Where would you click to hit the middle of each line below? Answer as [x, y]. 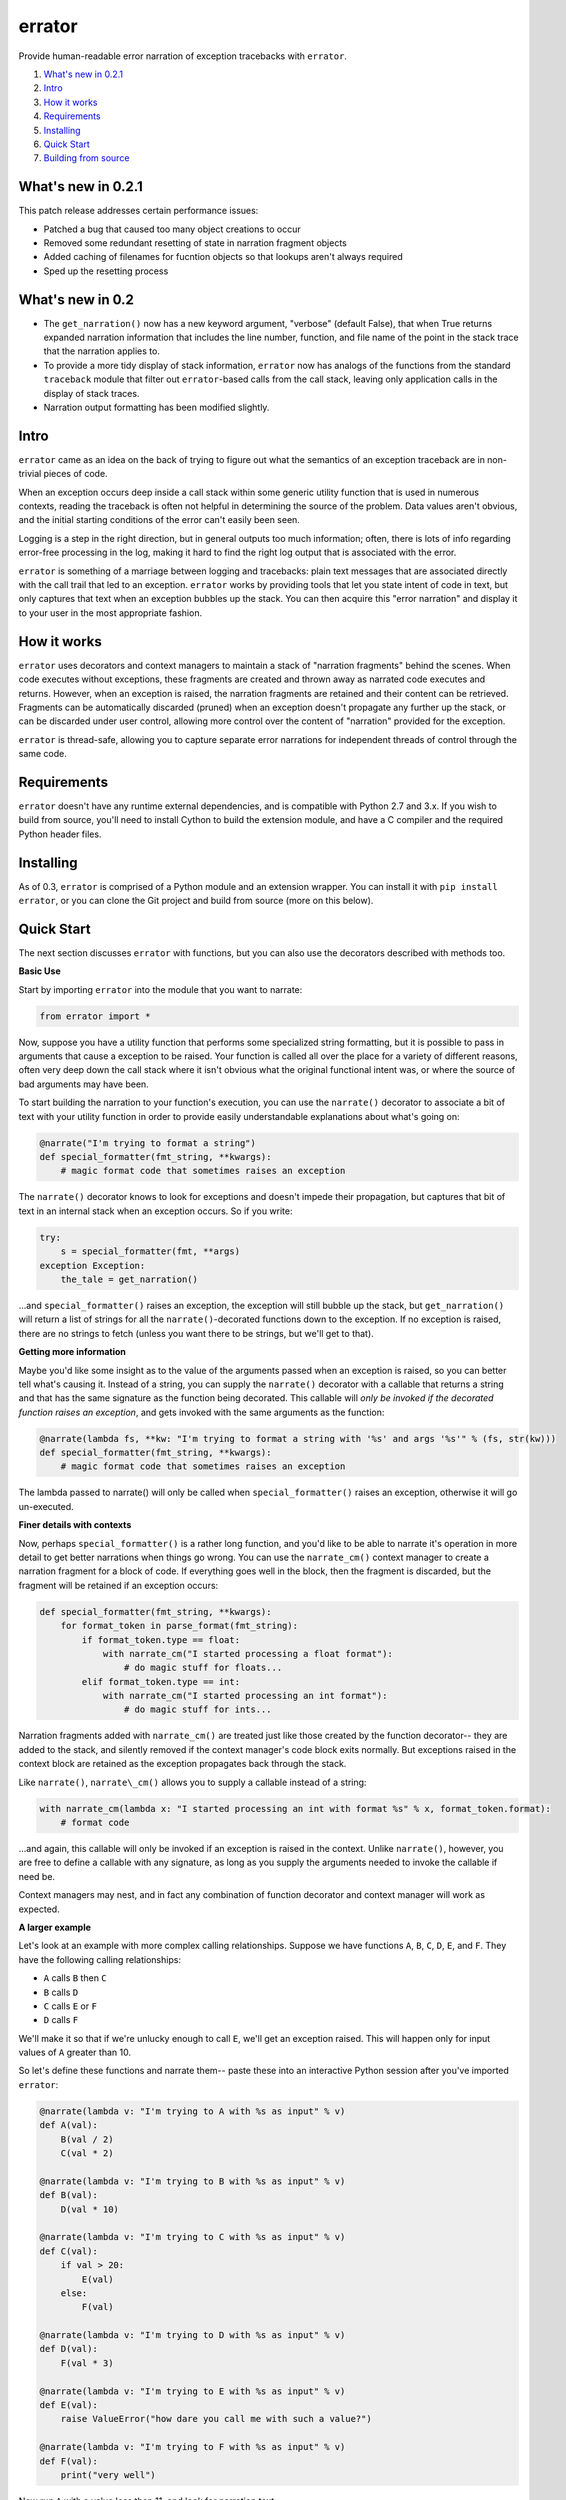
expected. [39, 1909]
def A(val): [69, 2125]
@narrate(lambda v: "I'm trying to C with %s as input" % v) [192, 2237]
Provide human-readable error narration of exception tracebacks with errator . [182, 56]
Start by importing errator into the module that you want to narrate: [160, 989]
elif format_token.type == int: [160, 1681]
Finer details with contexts [75, 1525]
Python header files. [60, 834]
